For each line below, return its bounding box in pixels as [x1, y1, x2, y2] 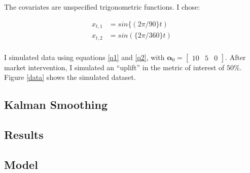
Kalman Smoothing [4, 97, 108, 112]
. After [225, 51, 246, 62]
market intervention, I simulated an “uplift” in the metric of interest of [4, 62, 225, 72]
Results [4, 126, 44, 142]
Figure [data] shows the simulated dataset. [4, 72, 136, 82]
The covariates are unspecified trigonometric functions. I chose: [4, 2, 200, 12]
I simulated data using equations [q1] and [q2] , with [4, 51, 165, 62]
